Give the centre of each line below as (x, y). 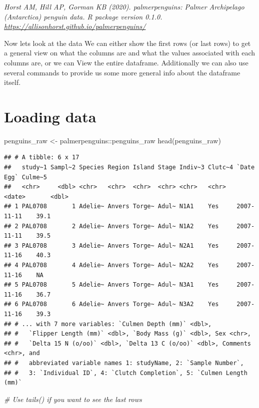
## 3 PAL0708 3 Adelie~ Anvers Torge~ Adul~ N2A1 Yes (111, 245)
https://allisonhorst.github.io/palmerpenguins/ (75, 26)
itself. (12, 82)
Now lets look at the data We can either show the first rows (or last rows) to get (127, 43)
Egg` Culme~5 (25, 177)
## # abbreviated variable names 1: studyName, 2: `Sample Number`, (124, 363)
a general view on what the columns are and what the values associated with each (129, 53)
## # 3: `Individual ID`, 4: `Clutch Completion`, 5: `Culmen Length (126, 373)
